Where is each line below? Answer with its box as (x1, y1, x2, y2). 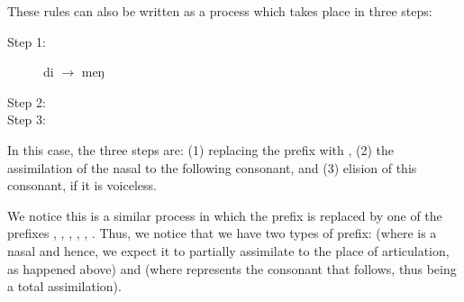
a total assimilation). (7, 277, 122, 296)
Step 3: (7, 110, 46, 129)
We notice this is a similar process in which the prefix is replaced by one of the (7, 206, 442, 224)
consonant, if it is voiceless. (7, 176, 157, 195)
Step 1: (7, 32, 46, 50)
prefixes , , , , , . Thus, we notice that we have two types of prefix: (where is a (7, 224, 437, 243)
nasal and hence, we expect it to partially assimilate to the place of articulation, (7, 241, 450, 260)
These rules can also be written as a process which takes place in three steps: (7, 2, 432, 20)
